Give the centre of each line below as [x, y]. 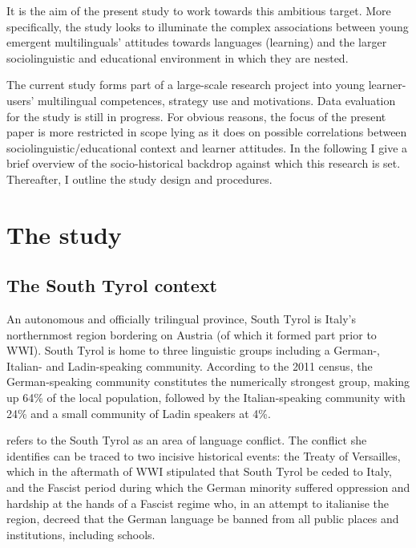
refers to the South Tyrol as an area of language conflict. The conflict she [187, 440]
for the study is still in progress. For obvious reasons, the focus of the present [196, 116]
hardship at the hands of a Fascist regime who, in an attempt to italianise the [198, 503]
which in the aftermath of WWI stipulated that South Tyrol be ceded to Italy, [199, 471]
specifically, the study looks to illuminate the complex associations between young [208, 26]
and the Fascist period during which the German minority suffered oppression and [208, 487]
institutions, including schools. [81, 534]
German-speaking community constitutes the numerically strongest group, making [208, 382]
